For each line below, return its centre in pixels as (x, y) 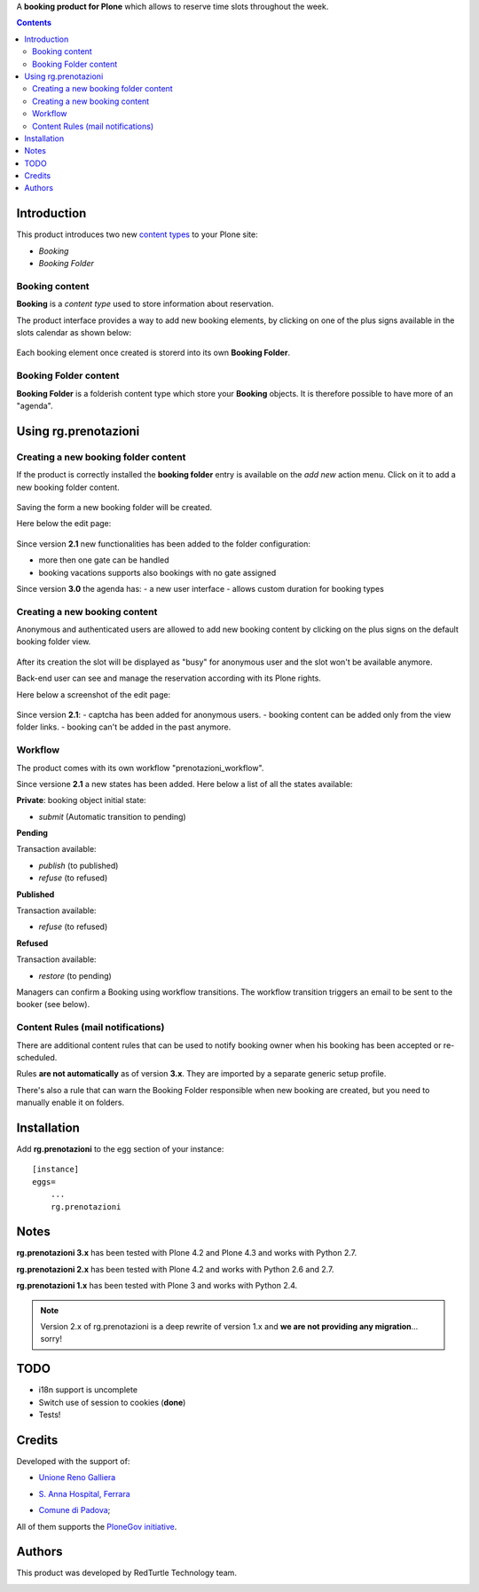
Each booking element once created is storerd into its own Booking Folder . (153, 353)
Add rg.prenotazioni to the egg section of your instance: (120, 1148)
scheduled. (37, 1057)
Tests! (50, 1415)
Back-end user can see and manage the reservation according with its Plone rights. (169, 678)
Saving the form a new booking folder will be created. (114, 507)
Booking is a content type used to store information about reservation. (145, 304)
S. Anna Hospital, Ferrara (84, 1493)
